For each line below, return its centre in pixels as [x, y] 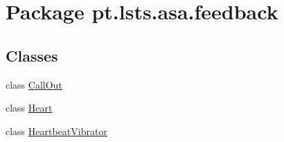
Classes [32, 55]
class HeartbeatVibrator [56, 131]
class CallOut [34, 84]
